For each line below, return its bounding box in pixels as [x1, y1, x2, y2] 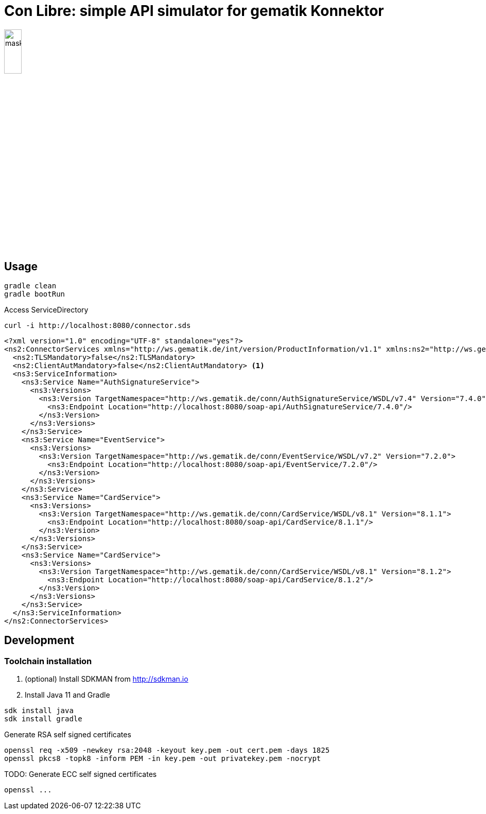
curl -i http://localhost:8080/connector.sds [4, 321, 191, 330]
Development [4, 634, 75, 647]
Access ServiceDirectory [4, 305, 89, 314]
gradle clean [4, 281, 57, 290]
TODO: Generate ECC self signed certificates [4, 770, 157, 779]
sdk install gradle [4, 715, 82, 723]
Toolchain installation [4, 655, 92, 666]
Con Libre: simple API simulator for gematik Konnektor [4, 2, 384, 20]
